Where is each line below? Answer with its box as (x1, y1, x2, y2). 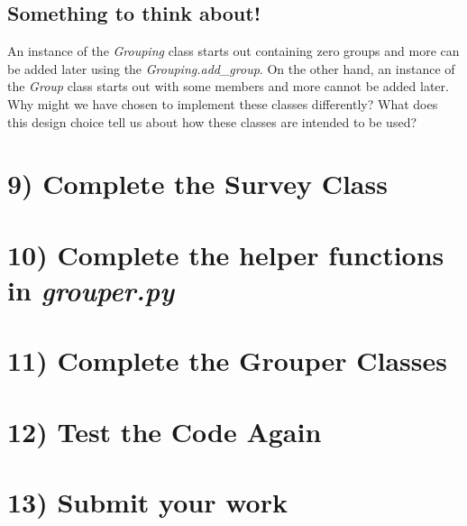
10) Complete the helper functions (7, 235, 444, 272)
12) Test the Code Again (7, 412, 322, 449)
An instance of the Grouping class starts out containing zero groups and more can (7, 42, 460, 60)
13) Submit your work (7, 484, 288, 521)
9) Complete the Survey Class (7, 165, 388, 202)
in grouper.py (7, 271, 174, 309)
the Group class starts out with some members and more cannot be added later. (7, 77, 449, 96)
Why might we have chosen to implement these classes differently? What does (7, 94, 438, 113)
